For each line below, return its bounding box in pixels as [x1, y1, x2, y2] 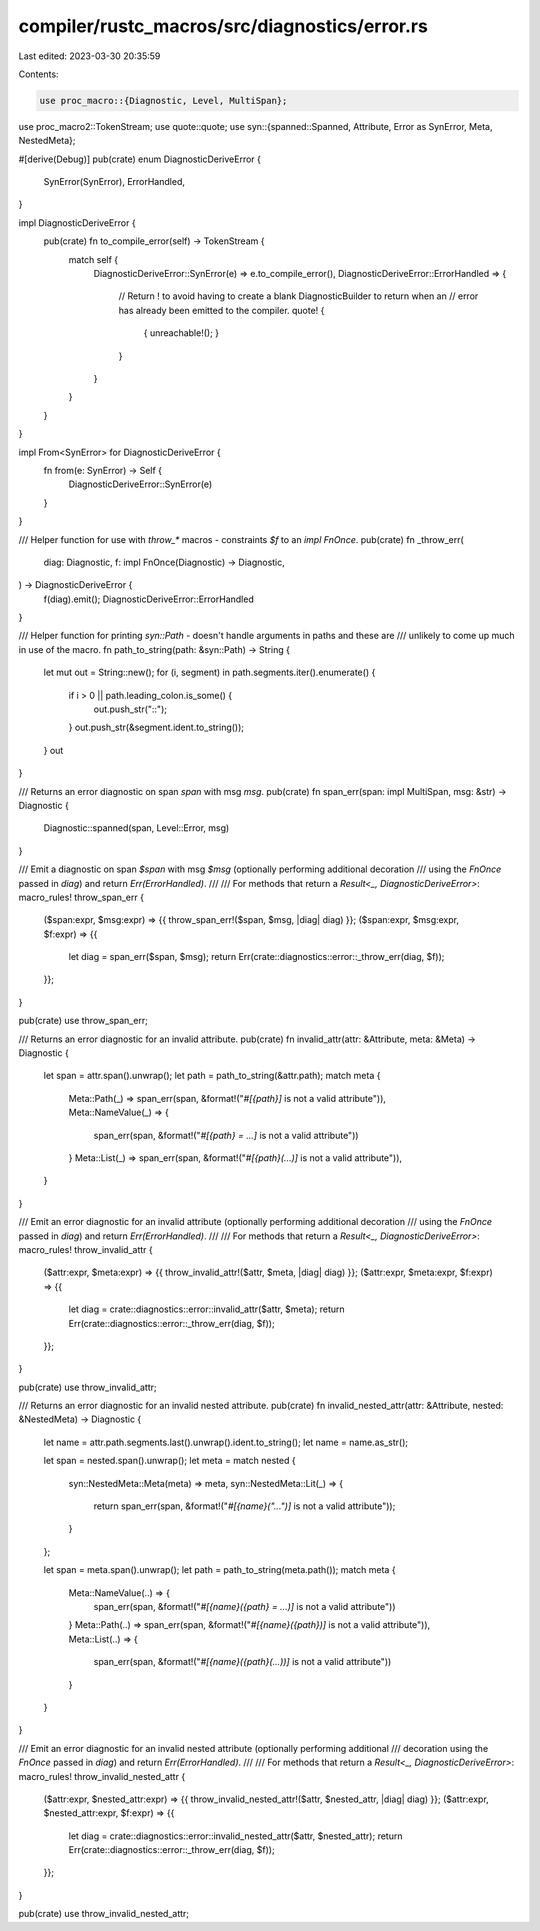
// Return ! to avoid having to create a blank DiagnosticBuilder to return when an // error [118, 290, 479, 302]
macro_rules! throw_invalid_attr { [18, 1243, 154, 1255]
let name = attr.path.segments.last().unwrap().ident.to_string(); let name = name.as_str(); [43, 1436, 409, 1448]
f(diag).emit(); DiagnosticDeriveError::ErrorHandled [43, 593, 254, 605]
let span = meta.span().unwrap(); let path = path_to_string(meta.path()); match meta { [43, 1564, 396, 1576]
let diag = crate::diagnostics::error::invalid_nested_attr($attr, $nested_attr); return [68, 1830, 403, 1842]
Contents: [18, 68, 59, 80]
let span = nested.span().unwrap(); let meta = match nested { [43, 1455, 296, 1467]
